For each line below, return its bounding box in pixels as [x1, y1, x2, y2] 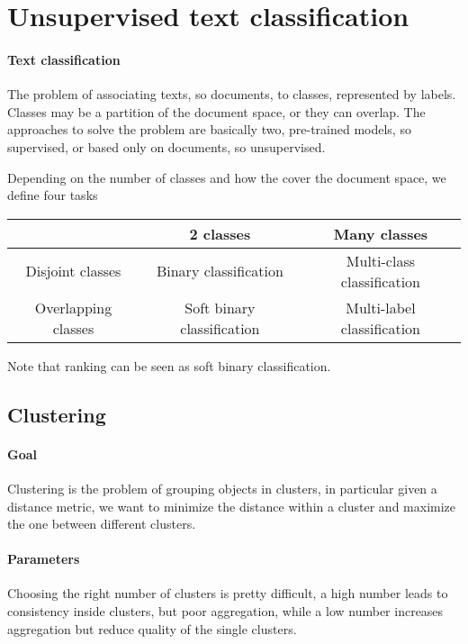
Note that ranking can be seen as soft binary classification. [7, 356, 331, 375]
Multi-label [346, 296, 416, 318]
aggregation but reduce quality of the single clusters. [7, 619, 297, 638]
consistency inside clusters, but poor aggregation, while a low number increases [7, 602, 444, 621]
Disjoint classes [25, 260, 121, 282]
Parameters [7, 549, 80, 568]
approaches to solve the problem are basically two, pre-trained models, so [7, 120, 411, 139]
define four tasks [7, 186, 98, 204]
